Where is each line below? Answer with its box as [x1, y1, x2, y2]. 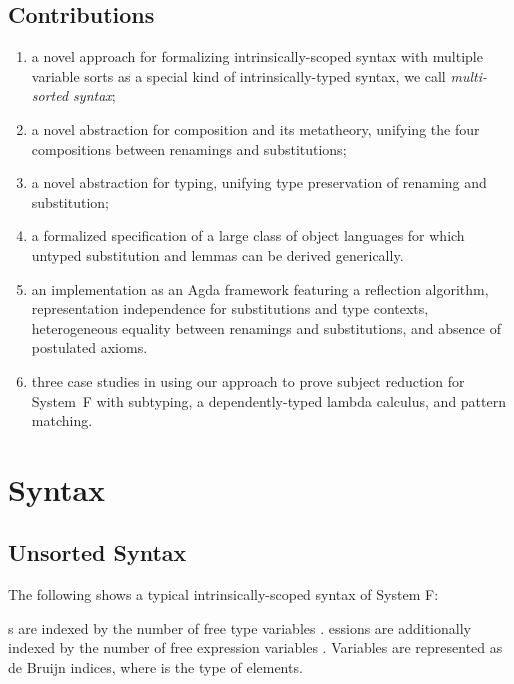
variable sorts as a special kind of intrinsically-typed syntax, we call [31, 65, 446, 86]
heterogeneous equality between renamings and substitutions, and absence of [31, 317, 501, 338]
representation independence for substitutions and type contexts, [31, 298, 429, 319]
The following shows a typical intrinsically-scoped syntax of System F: [8, 584, 439, 605]
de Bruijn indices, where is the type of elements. [8, 657, 303, 678]
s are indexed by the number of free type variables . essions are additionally [8, 617, 471, 638]
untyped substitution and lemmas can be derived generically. [31, 244, 404, 265]
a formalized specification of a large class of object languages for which [31, 225, 465, 246]
